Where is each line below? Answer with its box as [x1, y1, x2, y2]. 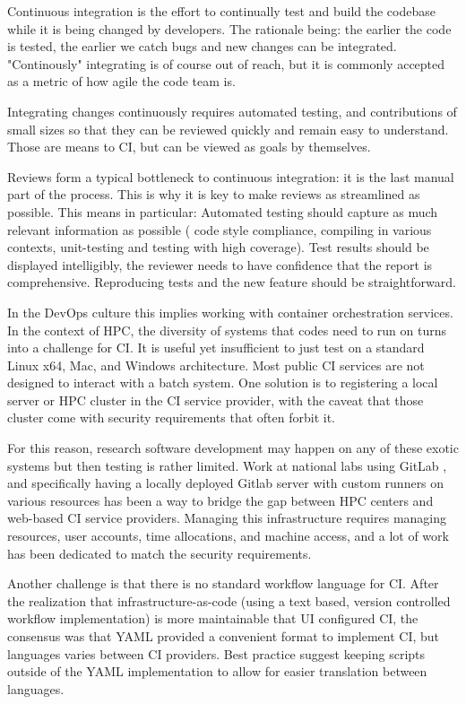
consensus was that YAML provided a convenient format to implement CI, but [7, 627, 440, 645]
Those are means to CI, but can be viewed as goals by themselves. [7, 137, 371, 156]
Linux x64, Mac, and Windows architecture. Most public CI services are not [7, 355, 425, 374]
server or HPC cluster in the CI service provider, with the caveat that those [7, 390, 424, 409]
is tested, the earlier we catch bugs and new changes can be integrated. [7, 37, 397, 56]
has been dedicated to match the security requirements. [7, 543, 312, 562]
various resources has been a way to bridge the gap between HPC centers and [7, 491, 434, 509]
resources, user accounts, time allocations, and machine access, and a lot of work [7, 526, 449, 545]
